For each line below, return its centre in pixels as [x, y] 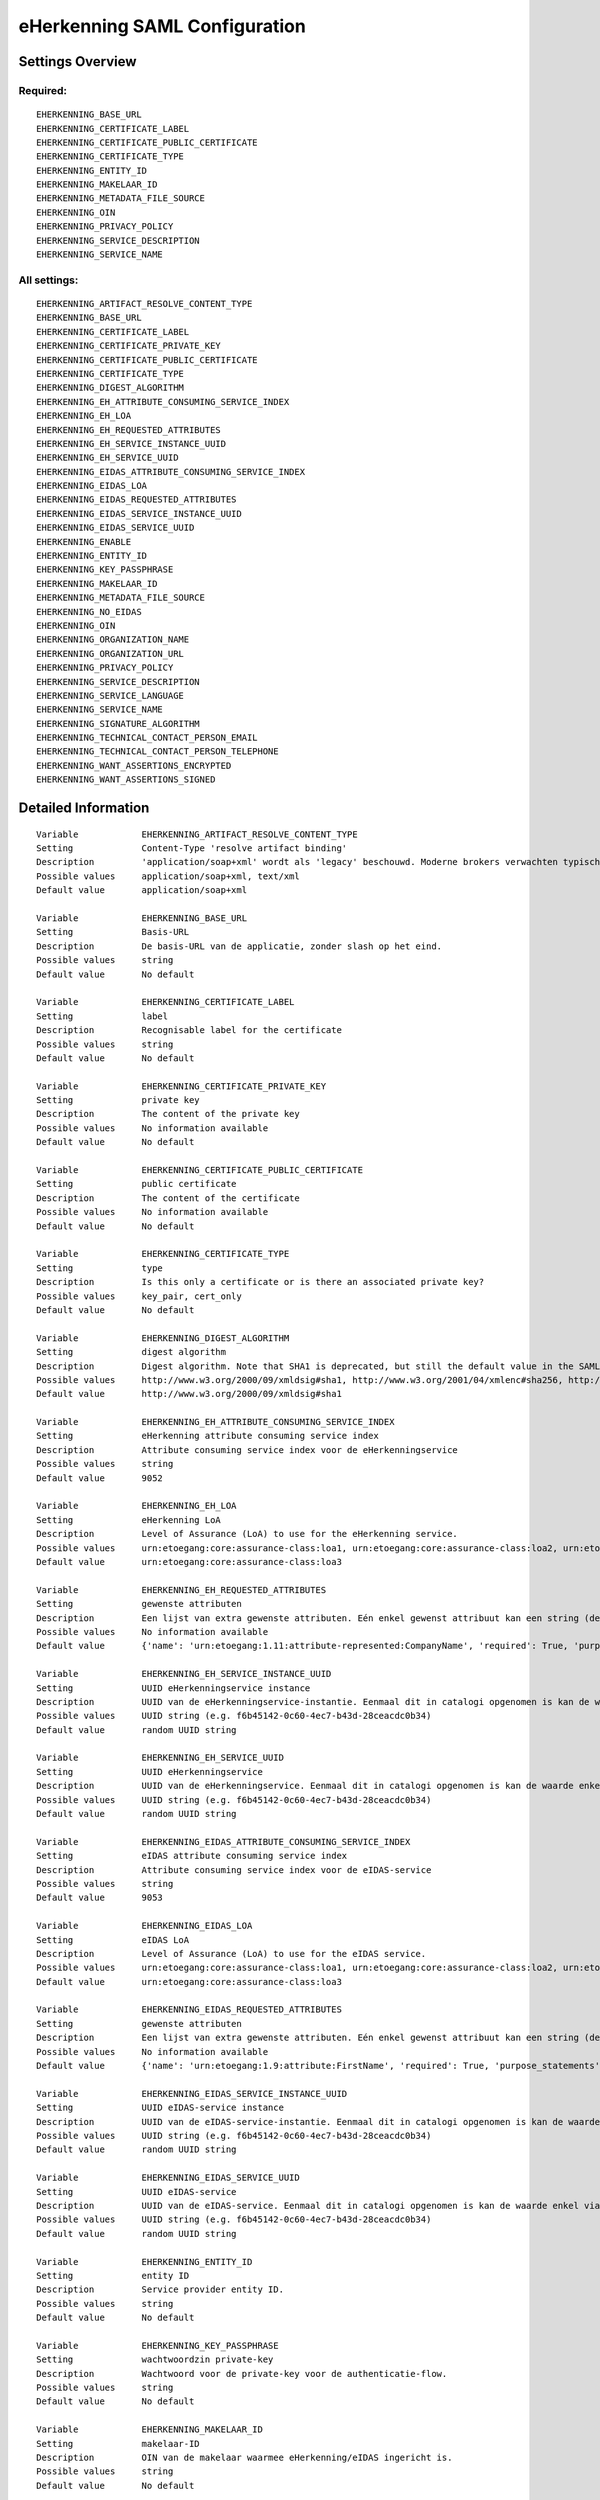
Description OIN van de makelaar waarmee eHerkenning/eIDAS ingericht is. [244, 2457]
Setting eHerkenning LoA [129, 1519]
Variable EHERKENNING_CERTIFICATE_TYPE [163, 1254]
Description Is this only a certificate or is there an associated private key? [260, 1282]
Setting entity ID [113, 2275]
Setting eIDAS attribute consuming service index [192, 1856]
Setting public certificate [136, 1184]
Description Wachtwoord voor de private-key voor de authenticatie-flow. [242, 2373]
